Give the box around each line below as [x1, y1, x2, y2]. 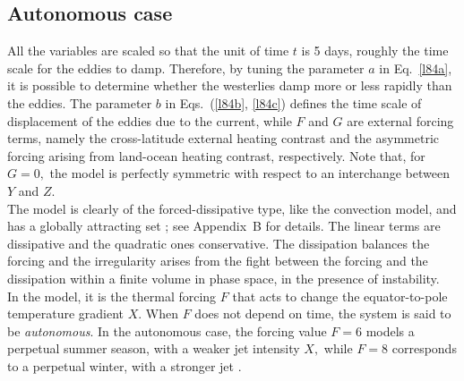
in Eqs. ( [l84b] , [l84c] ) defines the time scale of [165, 93, 422, 112]
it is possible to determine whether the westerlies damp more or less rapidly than [7, 76, 452, 95]
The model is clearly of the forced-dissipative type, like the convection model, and [7, 199, 457, 217]
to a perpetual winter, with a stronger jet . [7, 356, 242, 375]
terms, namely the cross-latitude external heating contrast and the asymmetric [7, 129, 439, 148]
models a [365, 321, 415, 340]
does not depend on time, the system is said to [194, 304, 451, 323]
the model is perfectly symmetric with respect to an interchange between [49, 164, 450, 182]
